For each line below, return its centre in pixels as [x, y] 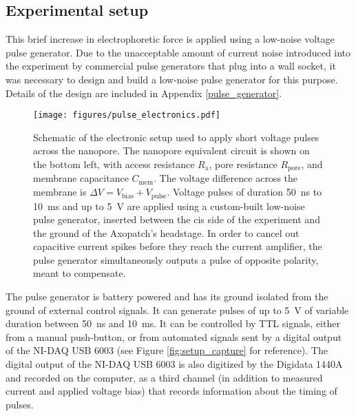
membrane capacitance [81, 178]
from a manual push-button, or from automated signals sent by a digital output [174, 336]
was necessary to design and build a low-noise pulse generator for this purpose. [172, 79]
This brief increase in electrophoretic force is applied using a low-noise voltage [170, 39]
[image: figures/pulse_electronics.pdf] [127, 115]
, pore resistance [243, 164]
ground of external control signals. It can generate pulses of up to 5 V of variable [177, 310]
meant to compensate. [80, 273]
